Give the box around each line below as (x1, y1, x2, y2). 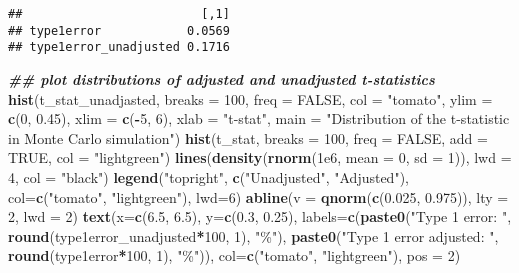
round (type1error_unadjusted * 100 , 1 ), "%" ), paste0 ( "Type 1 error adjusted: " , (8, 225, 499, 246)
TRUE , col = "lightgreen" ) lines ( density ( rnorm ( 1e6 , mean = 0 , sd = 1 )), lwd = (8, 147, 512, 168)
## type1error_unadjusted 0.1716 (8, 40, 230, 55)
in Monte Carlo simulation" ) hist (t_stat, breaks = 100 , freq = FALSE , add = (8, 127, 488, 148)
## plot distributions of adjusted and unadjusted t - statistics (8, 68, 435, 89)
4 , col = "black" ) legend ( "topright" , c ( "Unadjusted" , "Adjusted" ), (8, 166, 409, 187)
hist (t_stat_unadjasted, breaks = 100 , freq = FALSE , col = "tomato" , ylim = (8, 88, 493, 109)
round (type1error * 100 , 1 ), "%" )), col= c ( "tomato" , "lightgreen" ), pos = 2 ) (8, 245, 461, 266)
